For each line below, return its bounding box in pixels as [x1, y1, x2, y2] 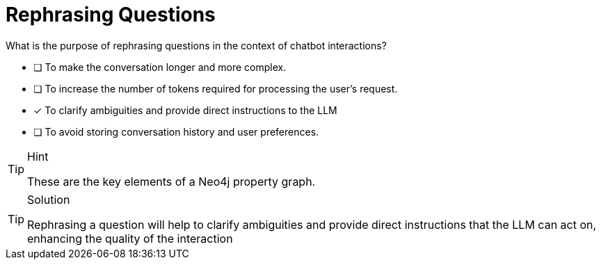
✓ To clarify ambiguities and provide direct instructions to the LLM [33, 104, 337, 116]
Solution [27, 192, 70, 207]
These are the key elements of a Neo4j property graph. [27, 174, 316, 188]
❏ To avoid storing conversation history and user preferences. [33, 125, 319, 138]
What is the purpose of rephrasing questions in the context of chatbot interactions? [6, 39, 387, 51]
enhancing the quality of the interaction [27, 231, 233, 246]
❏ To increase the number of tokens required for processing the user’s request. [33, 82, 398, 95]
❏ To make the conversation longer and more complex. [33, 61, 287, 73]
